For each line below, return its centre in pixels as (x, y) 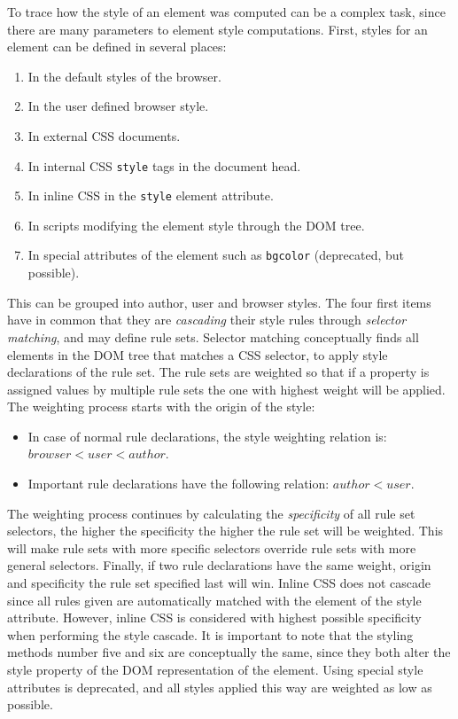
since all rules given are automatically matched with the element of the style (214, 600)
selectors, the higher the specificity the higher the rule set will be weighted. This (225, 531)
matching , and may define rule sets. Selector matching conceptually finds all (213, 336)
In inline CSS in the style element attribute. (151, 195)
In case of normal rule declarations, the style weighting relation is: (207, 436)
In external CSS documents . (104, 135)
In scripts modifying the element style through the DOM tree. (196, 225)
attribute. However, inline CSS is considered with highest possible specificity (214, 617)
